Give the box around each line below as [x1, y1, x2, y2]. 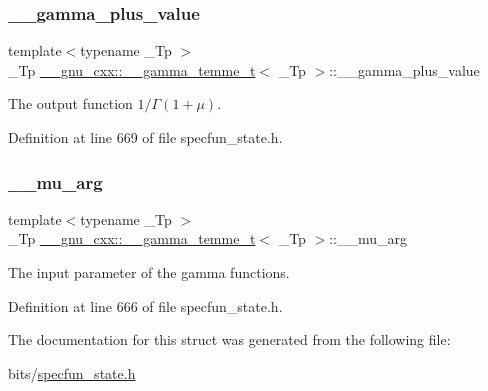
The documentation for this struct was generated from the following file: [8, 329, 451, 350]
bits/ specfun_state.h [8, 362, 136, 383]
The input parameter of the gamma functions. [8, 262, 290, 282]
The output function [8, 93, 133, 114]
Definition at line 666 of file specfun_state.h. [8, 295, 283, 316]
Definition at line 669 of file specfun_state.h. [8, 127, 283, 147]
